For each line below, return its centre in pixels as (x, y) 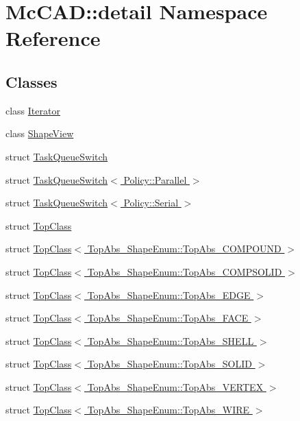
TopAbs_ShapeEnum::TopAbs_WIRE (168, 410)
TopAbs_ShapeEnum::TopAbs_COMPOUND (184, 249)
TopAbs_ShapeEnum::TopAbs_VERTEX (175, 386)
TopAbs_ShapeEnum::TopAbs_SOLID (170, 364)
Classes (32, 81)
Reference (53, 38)
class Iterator (33, 110)
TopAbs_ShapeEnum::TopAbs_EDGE (169, 294)
